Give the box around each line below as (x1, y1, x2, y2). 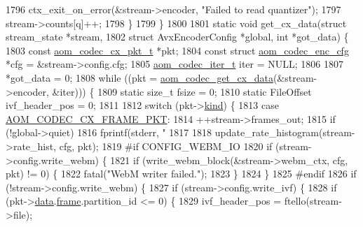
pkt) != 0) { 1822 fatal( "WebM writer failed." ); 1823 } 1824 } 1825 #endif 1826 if (6, 166, 357, 181)
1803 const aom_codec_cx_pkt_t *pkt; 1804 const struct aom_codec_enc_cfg (6, 43, 349, 57)
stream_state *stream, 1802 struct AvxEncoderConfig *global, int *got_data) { (6, 29, 349, 44)
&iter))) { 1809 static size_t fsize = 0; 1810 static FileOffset (52, 84, 312, 98)
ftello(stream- (284, 193, 342, 208)
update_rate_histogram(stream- (214, 125, 355, 140)
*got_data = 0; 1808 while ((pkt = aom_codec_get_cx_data (6, 70, 273, 85)
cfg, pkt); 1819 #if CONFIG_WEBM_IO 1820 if (59, 138, 273, 153)
